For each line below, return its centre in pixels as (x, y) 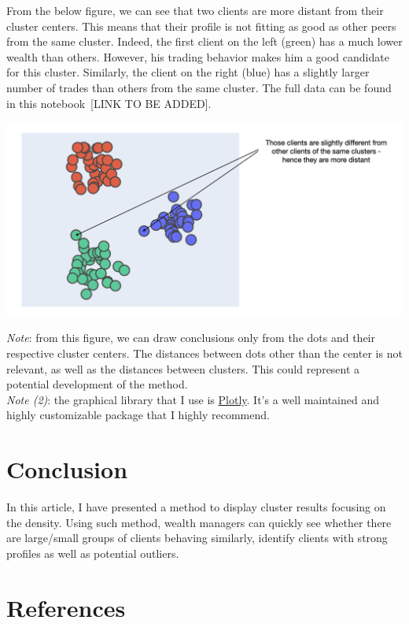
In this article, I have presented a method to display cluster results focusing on (196, 507)
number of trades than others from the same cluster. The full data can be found (199, 87)
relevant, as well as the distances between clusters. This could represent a (183, 368)
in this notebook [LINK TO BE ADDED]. (109, 103)
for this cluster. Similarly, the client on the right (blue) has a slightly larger (188, 72)
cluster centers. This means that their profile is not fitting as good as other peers (201, 26)
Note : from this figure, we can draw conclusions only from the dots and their (191, 338)
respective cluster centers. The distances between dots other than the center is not (204, 353)
